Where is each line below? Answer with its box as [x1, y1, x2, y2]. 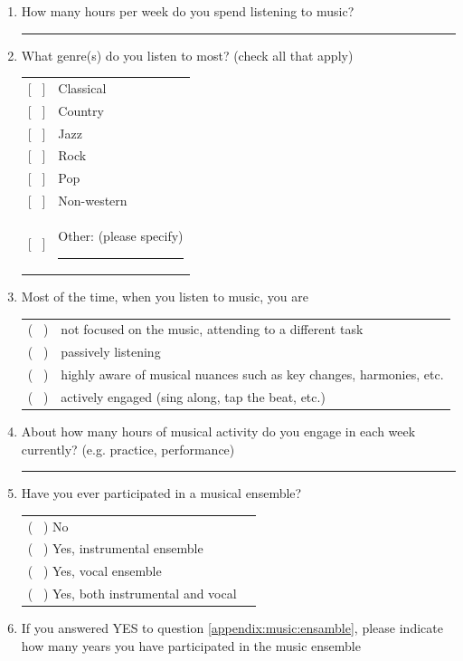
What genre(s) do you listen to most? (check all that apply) [21, 45, 354, 64]
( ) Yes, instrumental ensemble [27, 539, 203, 558]
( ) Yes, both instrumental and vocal [27, 584, 237, 603]
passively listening [61, 342, 161, 361]
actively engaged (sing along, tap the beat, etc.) [61, 387, 326, 406]
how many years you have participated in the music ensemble [21, 636, 361, 655]
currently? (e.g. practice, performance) [21, 439, 235, 458]
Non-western [58, 191, 128, 210]
